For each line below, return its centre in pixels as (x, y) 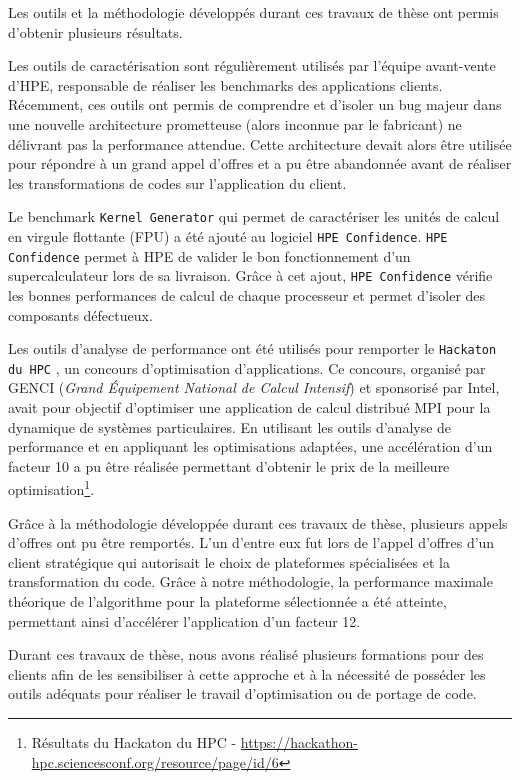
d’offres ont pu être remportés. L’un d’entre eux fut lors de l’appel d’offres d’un (251, 542)
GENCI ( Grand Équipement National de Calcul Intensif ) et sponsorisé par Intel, (254, 387)
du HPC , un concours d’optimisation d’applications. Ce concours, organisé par (247, 367)
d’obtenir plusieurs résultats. (95, 31)
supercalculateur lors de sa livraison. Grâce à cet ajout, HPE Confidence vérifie (250, 275)
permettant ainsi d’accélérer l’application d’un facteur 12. (184, 620)
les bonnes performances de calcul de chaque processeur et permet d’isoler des (247, 294)
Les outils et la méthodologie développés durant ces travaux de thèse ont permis (253, 12)
